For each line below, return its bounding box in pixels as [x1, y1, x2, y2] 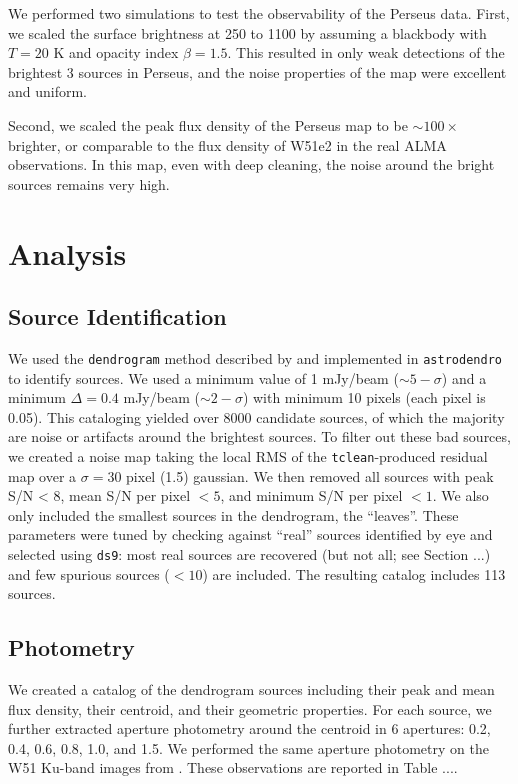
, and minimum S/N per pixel [220, 485, 403, 506]
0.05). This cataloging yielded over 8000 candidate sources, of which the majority [8, 406, 505, 427]
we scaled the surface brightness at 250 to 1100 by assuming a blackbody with [8, 22, 487, 43]
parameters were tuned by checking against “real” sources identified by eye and [8, 524, 493, 545]
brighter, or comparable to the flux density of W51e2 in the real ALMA [8, 134, 447, 155]
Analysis [8, 232, 127, 273]
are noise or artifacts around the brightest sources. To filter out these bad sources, [8, 426, 511, 447]
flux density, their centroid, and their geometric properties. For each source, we [8, 698, 492, 719]
